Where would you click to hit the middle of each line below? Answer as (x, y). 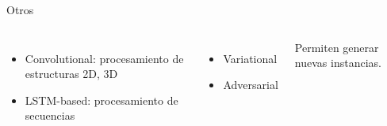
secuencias (50, 115)
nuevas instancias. (338, 63)
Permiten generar (337, 47)
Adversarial (251, 85)
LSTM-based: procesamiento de (102, 100)
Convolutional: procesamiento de (104, 58)
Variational (250, 58)
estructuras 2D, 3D (71, 74)
